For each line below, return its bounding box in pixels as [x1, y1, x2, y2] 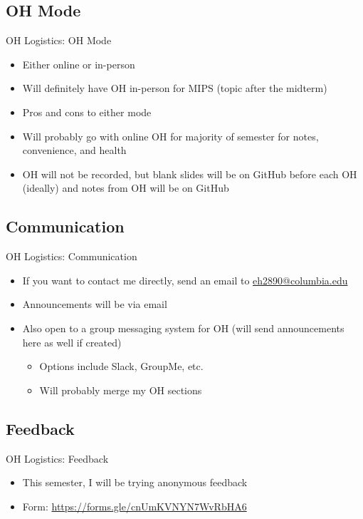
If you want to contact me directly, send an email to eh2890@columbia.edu [22, 272, 348, 287]
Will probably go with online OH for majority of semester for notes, [22, 128, 319, 143]
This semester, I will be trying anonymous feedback [22, 475, 248, 490]
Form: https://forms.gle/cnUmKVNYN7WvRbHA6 [22, 498, 247, 513]
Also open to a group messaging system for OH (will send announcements [22, 320, 344, 335]
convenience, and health [22, 143, 127, 158]
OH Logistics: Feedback [6, 451, 109, 466]
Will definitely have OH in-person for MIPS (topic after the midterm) [22, 81, 327, 96]
